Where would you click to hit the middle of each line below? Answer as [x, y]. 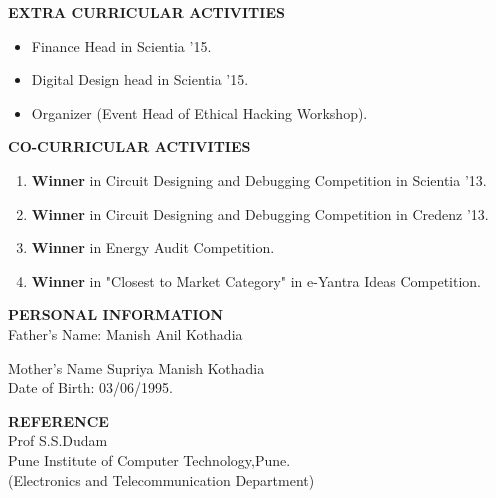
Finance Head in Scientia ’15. [121, 45]
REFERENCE [58, 420]
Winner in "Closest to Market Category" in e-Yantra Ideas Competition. [256, 280]
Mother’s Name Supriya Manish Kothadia [136, 367]
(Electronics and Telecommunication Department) [161, 479]
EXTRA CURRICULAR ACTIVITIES [146, 12]
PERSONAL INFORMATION [116, 314]
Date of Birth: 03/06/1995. [90, 387]
